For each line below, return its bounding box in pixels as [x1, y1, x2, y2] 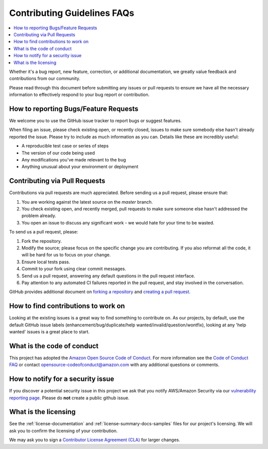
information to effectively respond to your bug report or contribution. [9, 92, 150, 98]
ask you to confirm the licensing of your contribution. [9, 428, 118, 434]
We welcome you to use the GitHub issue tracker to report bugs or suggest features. [9, 117, 182, 124]
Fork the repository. [21, 238, 62, 244]
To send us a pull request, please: [9, 229, 78, 235]
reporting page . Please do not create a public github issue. [9, 395, 130, 401]
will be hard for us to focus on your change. [21, 252, 111, 258]
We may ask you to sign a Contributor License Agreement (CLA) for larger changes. [9, 437, 181, 443]
